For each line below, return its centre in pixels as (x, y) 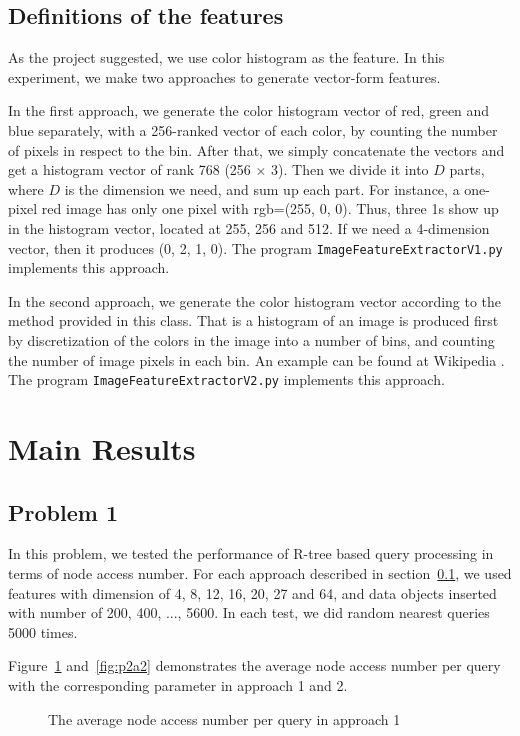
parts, (467, 169)
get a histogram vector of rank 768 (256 (129, 169)
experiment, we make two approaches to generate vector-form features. (224, 76)
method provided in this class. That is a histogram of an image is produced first (253, 320)
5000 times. (43, 631)
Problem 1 (63, 511)
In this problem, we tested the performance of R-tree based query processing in (251, 553)
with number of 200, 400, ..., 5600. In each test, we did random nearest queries (249, 612)
